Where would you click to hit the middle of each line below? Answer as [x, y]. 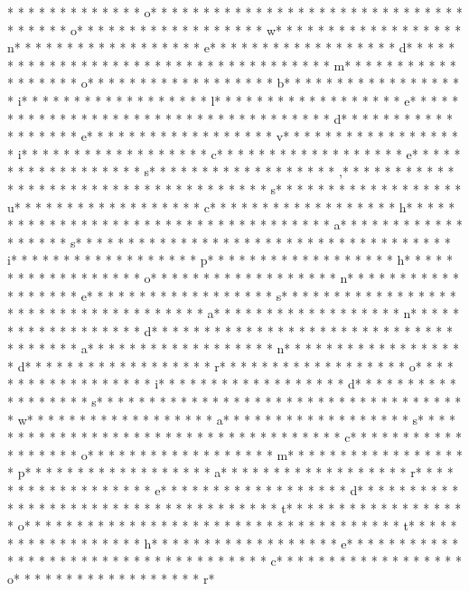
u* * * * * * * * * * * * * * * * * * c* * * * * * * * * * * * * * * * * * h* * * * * [231, 206]
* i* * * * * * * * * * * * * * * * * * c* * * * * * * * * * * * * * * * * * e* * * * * [234, 153]
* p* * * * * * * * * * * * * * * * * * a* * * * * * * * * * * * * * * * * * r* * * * [230, 472]
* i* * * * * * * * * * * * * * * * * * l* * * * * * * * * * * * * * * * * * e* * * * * [233, 100]
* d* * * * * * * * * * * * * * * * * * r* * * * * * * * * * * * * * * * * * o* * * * [230, 366]
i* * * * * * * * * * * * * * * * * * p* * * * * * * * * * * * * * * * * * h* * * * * [230, 260]
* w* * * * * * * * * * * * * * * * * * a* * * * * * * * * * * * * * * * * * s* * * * [232, 419]
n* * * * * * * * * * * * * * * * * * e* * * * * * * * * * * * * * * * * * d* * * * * [231, 47]
